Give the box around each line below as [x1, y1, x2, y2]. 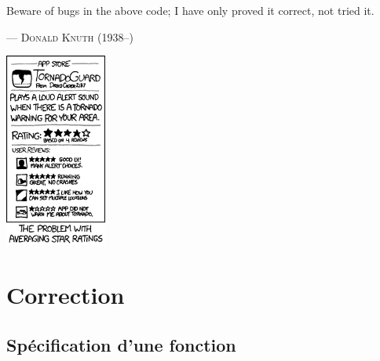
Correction [6, 278, 125, 310]
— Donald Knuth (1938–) [6, 28, 133, 45]
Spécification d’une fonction [6, 332, 236, 356]
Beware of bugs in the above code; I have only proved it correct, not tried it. [6, 2, 375, 18]
